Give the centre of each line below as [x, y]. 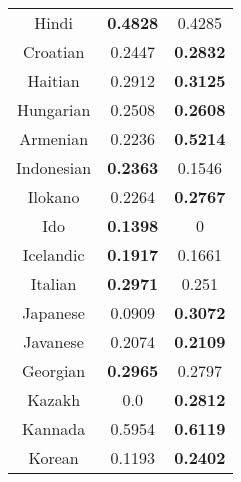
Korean [53, 457]
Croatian [53, 51]
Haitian [53, 80]
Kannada [54, 428]
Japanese [53, 312]
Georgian [53, 370]
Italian [53, 283]
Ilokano [53, 196]
